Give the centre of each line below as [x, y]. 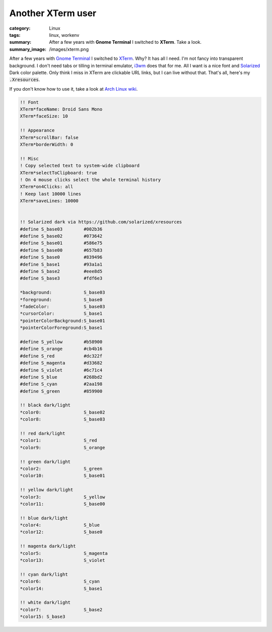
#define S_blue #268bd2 [61, 377]
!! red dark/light [43, 434]
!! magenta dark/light [48, 546]
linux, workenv [64, 35]
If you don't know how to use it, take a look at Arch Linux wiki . [74, 89]
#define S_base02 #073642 [61, 236]
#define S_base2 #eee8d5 [61, 271]
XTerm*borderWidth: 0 [47, 144]
